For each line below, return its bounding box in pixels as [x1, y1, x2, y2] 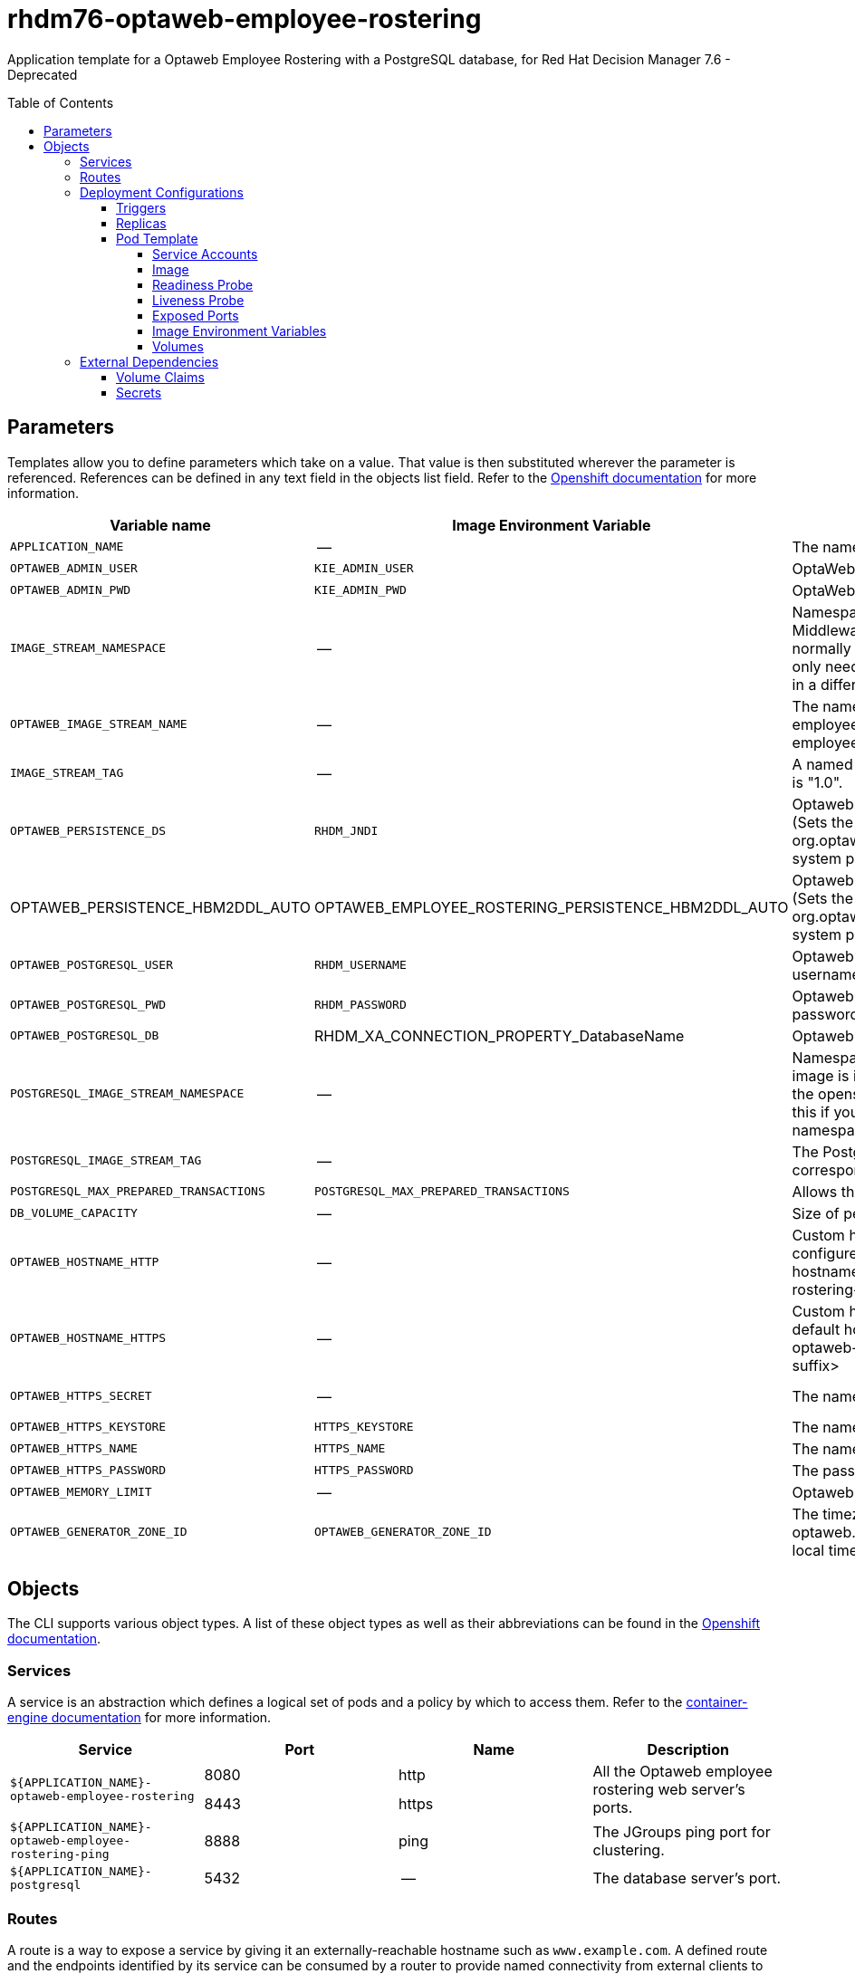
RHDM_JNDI [314, 824, 379, 838]
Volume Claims [116, 369, 205, 385]
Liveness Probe [152, 292, 245, 308]
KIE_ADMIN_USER [314, 561, 414, 576]
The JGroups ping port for [592, 1822, 771, 1841]
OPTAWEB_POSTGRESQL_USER [10, 958, 174, 973]
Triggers [116, 199, 167, 216]
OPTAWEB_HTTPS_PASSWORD [10, 1463, 167, 1478]
